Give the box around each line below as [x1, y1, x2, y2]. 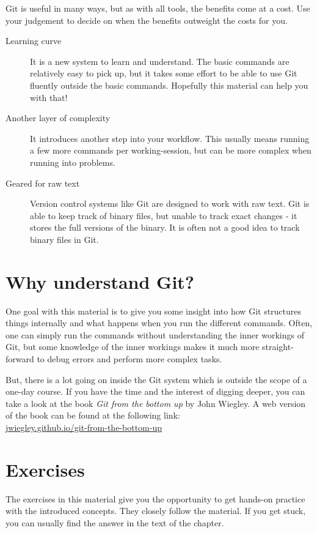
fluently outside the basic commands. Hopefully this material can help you [30, 78, 308, 91]
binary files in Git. [30, 233, 99, 245]
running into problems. [30, 155, 115, 168]
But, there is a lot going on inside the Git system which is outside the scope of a [5, 373, 307, 386]
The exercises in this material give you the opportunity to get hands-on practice [5, 492, 305, 505]
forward [5, 352, 34, 365]
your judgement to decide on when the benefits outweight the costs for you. [5, 13, 288, 26]
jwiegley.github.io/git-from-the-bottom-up [5, 420, 162, 433]
